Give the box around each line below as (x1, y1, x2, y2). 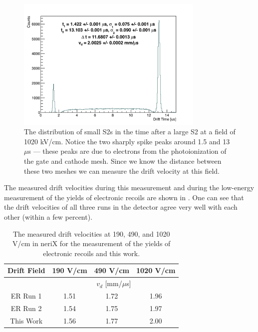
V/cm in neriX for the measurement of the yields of (12, 238, 171, 249)
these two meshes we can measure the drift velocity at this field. (24, 165, 220, 176)
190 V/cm (52, 265, 87, 276)
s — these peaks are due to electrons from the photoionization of (28, 146, 227, 156)
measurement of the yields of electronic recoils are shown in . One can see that (4, 192, 244, 202)
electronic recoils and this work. (43, 248, 140, 258)
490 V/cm (94, 265, 129, 276)
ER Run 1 (10, 290, 42, 301)
